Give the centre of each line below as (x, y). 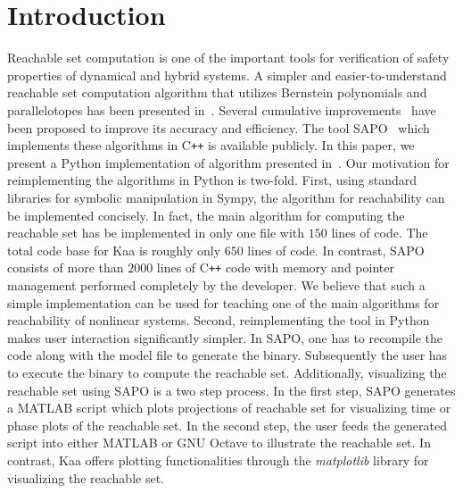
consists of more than (66, 267)
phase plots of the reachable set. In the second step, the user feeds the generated (227, 425)
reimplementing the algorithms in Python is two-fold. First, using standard (212, 180)
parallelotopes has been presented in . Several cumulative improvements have (222, 109)
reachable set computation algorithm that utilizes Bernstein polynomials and (217, 92)
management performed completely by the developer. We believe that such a (216, 284)
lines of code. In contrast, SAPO (336, 250)
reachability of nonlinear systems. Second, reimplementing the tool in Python (219, 320)
